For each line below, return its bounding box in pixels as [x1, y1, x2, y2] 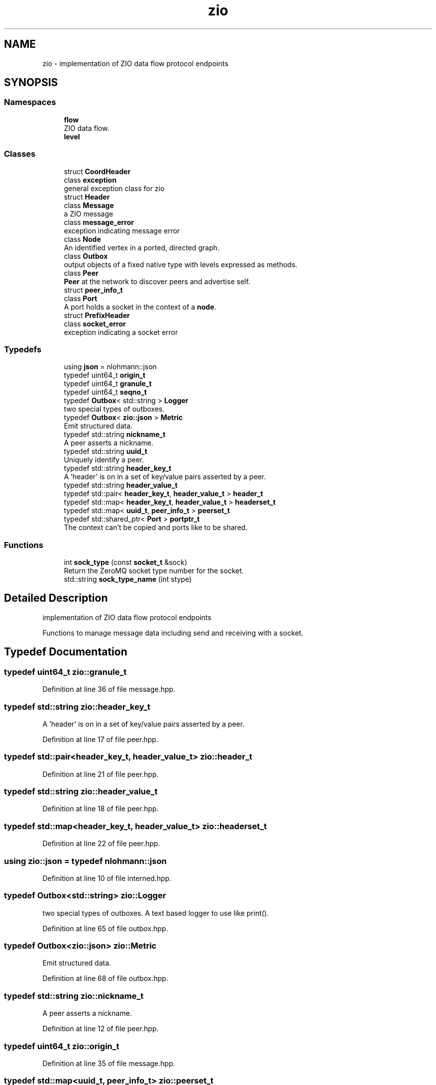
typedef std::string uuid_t [64, 447, 147, 456]
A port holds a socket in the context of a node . [64, 302, 217, 311]
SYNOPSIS [4, 76, 58, 89]
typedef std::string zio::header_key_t [4, 701, 150, 712]
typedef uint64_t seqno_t [64, 388, 147, 397]
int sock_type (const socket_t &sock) [64, 558, 187, 567]
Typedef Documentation [4, 646, 127, 658]
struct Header [64, 192, 110, 201]
